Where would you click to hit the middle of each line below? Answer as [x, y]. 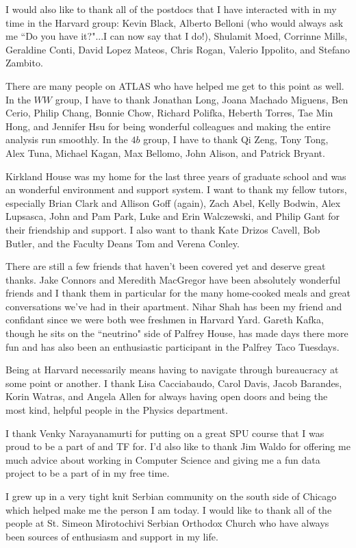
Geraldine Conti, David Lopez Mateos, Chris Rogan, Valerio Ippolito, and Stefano [178, 49]
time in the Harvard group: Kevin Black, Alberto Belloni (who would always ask [175, 22]
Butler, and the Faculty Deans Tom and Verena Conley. [123, 243]
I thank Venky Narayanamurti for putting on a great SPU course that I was [165, 433]
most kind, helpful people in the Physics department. [117, 410]
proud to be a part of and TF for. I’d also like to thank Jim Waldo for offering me [178, 446]
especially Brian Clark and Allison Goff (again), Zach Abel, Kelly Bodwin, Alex [173, 202]
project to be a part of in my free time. [88, 473]
